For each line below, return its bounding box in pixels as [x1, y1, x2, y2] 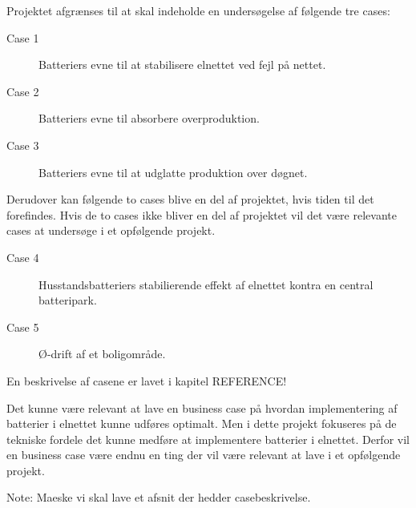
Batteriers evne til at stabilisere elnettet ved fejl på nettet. [38, 56, 326, 73]
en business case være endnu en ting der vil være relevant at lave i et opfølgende [6, 446, 401, 463]
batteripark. [38, 292, 97, 308]
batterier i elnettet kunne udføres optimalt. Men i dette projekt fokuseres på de [6, 415, 397, 432]
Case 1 [6, 29, 39, 46]
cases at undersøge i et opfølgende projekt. [6, 222, 216, 239]
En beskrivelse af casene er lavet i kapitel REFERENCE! [6, 372, 287, 389]
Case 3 [6, 136, 39, 153]
